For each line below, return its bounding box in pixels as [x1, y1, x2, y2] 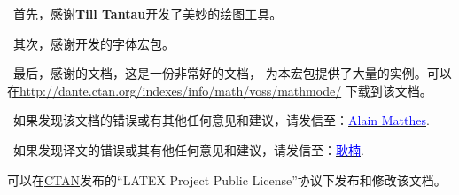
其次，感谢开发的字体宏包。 [12, 34, 175, 52]
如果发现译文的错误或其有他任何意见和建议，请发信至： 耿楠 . [12, 140, 364, 159]
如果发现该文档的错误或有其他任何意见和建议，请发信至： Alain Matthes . [12, 111, 430, 129]
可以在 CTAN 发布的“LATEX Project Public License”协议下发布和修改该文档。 [7, 170, 447, 189]
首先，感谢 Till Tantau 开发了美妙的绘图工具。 [12, 4, 283, 22]
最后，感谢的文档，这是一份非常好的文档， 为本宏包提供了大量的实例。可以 [12, 64, 452, 82]
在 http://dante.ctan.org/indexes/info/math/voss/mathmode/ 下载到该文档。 [7, 81, 432, 99]
